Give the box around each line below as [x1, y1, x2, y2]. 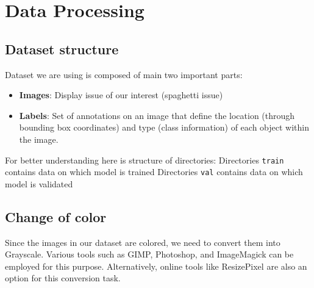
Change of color [5, 207, 107, 226]
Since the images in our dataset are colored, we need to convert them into [5, 236, 280, 248]
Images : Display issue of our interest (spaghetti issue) [19, 88, 223, 101]
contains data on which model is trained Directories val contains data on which [5, 165, 303, 178]
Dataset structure [5, 39, 119, 58]
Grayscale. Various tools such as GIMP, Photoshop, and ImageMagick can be [5, 248, 294, 261]
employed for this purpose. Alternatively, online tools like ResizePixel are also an [5, 259, 307, 272]
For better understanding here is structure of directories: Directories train [5, 153, 284, 166]
